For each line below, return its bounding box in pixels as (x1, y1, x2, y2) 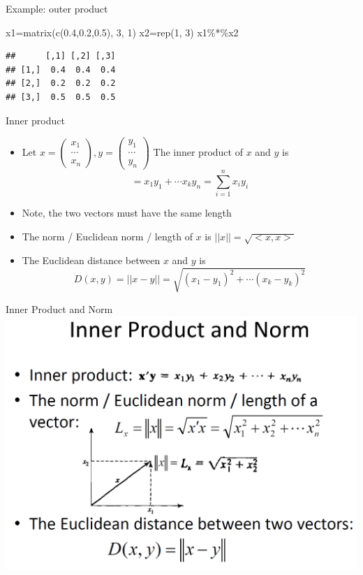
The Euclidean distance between (22, 253, 161, 268)
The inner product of (153, 145, 243, 159)
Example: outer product (6, 1, 108, 15)
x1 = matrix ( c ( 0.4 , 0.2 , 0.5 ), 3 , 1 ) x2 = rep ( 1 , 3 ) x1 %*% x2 (6, 24, 239, 39)
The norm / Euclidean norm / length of (22, 228, 193, 243)
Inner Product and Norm (6, 301, 113, 316)
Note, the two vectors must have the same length (22, 205, 232, 220)
